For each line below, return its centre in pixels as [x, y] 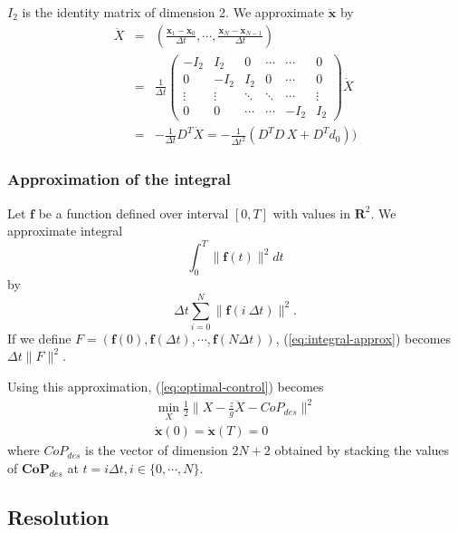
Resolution [58, 517]
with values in [312, 213]
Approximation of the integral [119, 179]
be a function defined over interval [134, 213]
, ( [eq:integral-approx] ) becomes [363, 338]
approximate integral [65, 231]
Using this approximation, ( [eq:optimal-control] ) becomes [166, 387]
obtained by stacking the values [362, 450]
